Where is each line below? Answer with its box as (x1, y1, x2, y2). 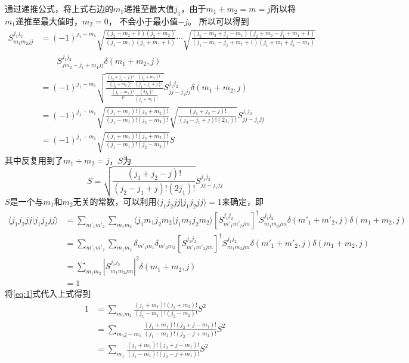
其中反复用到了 (5, 153, 63, 166)
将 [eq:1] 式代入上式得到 (5, 287, 91, 300)
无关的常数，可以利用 (73, 195, 157, 207)
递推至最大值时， (15, 14, 82, 27)
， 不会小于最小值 (108, 14, 178, 27)
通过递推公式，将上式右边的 (5, 2, 113, 14)
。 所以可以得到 (187, 14, 249, 27)
